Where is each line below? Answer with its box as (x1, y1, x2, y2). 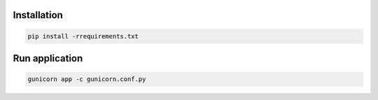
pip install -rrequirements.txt (27, 32, 139, 40)
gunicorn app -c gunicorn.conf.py (27, 76, 146, 83)
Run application (13, 52, 83, 64)
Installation (13, 9, 63, 21)
